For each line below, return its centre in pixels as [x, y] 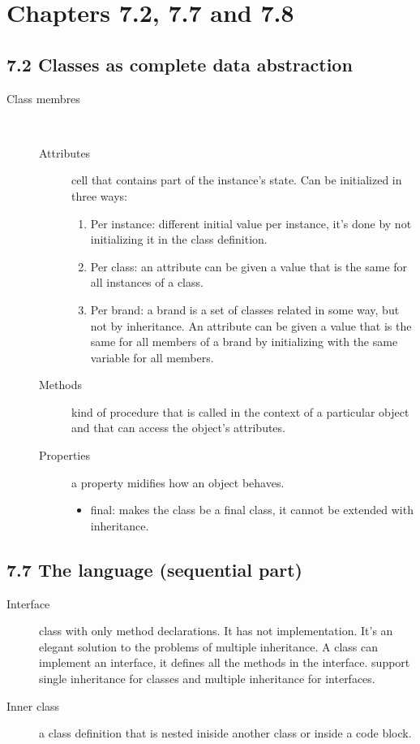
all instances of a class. [147, 282]
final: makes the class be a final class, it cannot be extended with [252, 510]
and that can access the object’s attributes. [178, 428]
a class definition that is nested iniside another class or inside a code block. [225, 733]
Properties [64, 455]
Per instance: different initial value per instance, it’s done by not [251, 223]
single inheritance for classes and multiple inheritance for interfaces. [207, 679]
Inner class [33, 705]
